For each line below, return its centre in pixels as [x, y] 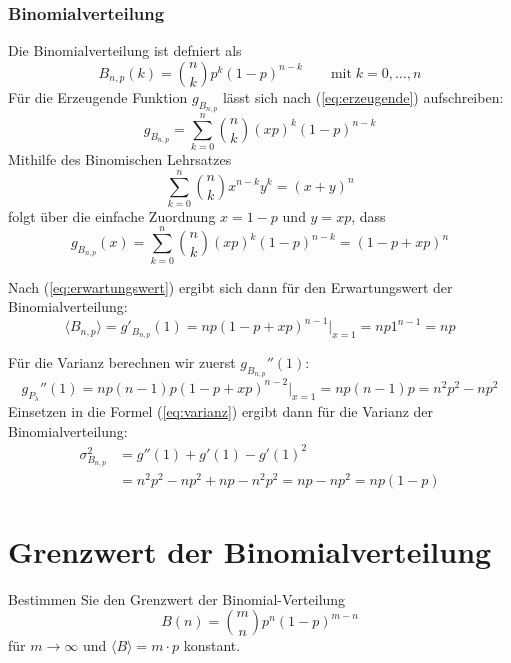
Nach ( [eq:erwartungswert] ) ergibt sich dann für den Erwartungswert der [230, 286]
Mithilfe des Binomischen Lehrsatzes [120, 159]
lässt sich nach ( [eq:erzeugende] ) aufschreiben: [363, 96]
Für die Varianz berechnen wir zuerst [122, 362]
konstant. [212, 645]
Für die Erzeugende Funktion [98, 96]
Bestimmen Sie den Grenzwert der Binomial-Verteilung [177, 598]
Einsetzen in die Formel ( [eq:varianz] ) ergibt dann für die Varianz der [221, 411]
